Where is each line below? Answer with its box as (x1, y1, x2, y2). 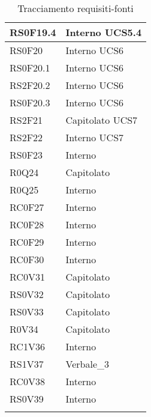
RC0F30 (10, 252, 44, 266)
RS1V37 (10, 357, 44, 371)
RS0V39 (10, 392, 44, 406)
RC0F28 (10, 218, 44, 231)
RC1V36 (10, 339, 45, 353)
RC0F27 (10, 200, 44, 214)
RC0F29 (10, 235, 44, 249)
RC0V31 (10, 270, 45, 284)
